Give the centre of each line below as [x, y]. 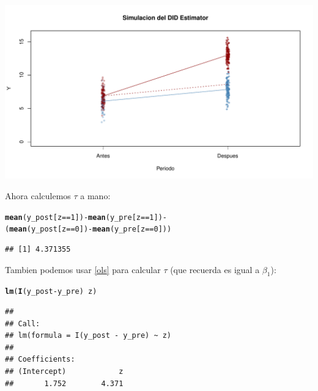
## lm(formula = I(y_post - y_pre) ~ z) [88, 336]
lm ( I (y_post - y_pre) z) [51, 292]
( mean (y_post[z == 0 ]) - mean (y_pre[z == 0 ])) [88, 229]
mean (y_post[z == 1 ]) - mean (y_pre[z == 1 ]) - [86, 217]
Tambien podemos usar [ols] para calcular [83, 269]
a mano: [95, 196]
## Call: [23, 323]
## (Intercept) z [64, 371]
